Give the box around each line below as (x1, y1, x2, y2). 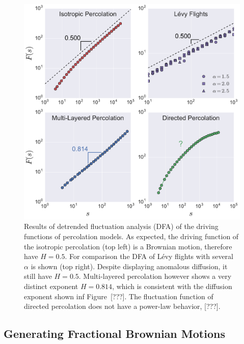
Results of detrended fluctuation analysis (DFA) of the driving (24, 221, 219, 232)
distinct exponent (24, 280, 78, 291)
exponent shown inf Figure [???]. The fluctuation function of (24, 291, 213, 301)
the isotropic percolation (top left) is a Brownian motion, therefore (24, 241, 232, 251)
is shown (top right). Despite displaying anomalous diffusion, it (31, 261, 228, 271)
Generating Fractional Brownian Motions (4, 326, 225, 341)
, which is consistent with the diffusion (112, 280, 232, 291)
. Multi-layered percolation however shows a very (78, 271, 232, 281)
